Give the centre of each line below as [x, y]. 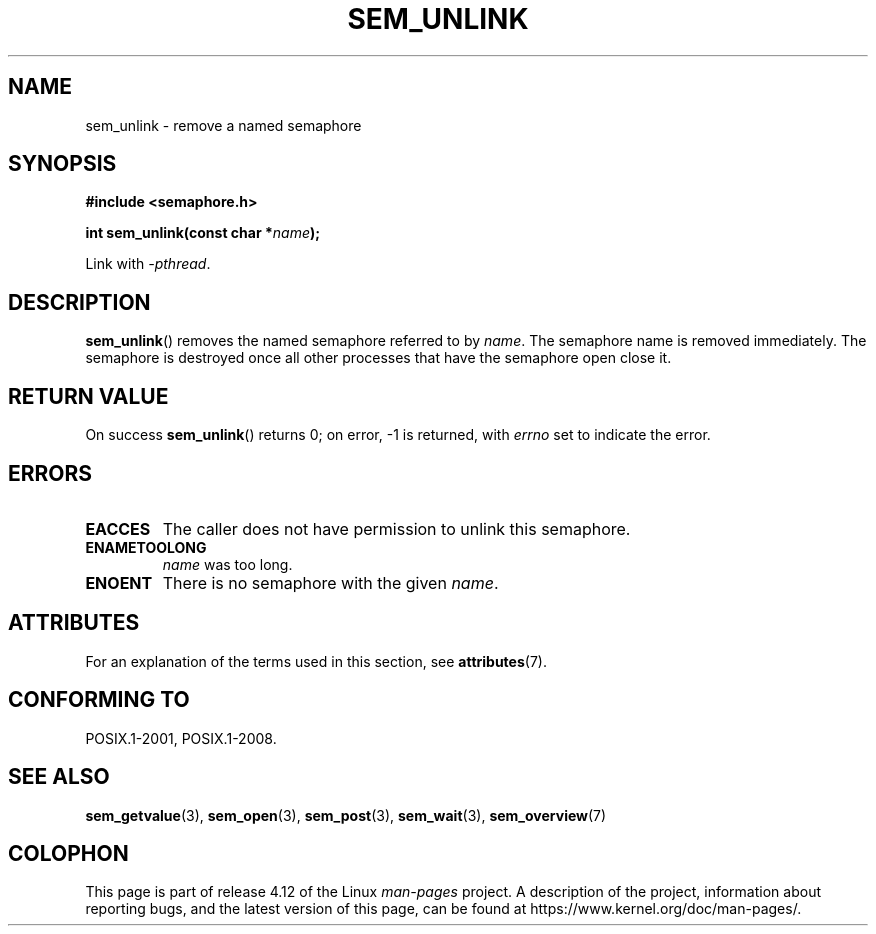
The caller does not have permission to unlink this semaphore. [396, 528]
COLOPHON [68, 853]
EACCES [118, 528]
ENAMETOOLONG [146, 547]
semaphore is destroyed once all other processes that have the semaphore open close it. [378, 358]
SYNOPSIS [62, 164]
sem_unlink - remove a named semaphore [223, 125]
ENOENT [119, 582]
